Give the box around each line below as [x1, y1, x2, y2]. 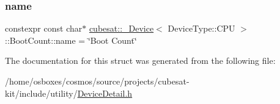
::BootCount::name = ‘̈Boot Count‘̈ [5, 33, 137, 46]
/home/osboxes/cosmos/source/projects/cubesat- [5, 75, 190, 87]
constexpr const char [5, 22, 83, 35]
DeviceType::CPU [168, 22, 235, 35]
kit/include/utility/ [5, 86, 78, 99]
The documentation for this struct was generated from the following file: [5, 54, 276, 67]
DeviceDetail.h [77, 86, 133, 99]
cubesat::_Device [89, 22, 154, 35]
